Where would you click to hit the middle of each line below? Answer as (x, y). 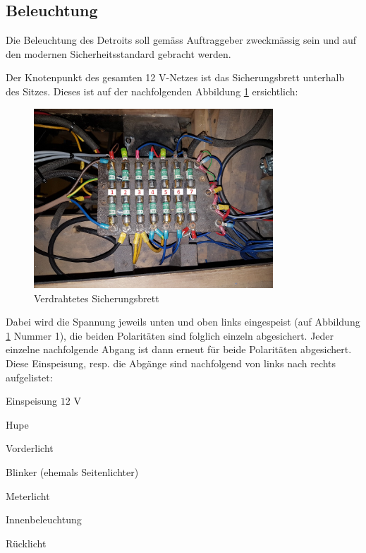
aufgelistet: (29, 377)
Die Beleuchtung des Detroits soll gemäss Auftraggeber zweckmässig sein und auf (181, 40)
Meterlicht (28, 495)
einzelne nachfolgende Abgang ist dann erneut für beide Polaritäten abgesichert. (179, 349)
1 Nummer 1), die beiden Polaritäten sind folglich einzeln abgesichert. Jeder (170, 335)
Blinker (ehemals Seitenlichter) (72, 471)
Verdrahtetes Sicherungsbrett (97, 298)
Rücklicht (26, 543)
